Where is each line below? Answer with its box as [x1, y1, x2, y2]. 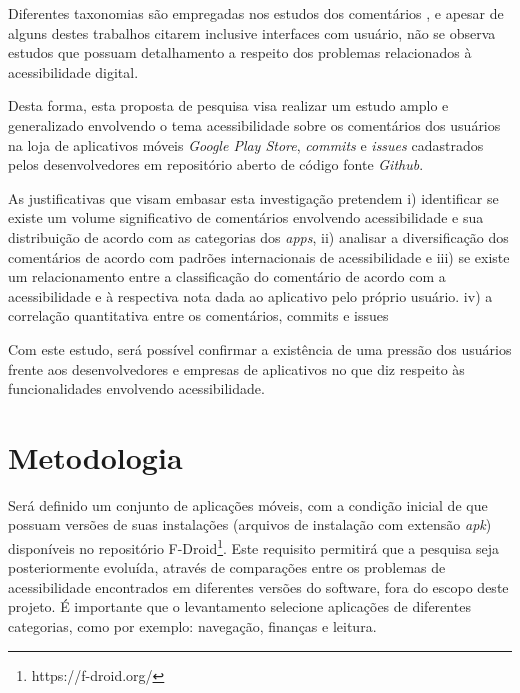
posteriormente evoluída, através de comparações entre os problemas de [8, 557, 446, 578]
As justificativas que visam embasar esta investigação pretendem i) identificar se [8, 187, 499, 208]
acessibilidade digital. [8, 61, 139, 82]
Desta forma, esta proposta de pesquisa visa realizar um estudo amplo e [8, 95, 449, 116]
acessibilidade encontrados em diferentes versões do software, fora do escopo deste [8, 576, 509, 597]
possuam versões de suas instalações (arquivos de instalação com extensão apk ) [8, 514, 492, 535]
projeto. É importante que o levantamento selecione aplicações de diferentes [8, 596, 471, 617]
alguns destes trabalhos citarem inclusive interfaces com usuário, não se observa [8, 22, 496, 43]
